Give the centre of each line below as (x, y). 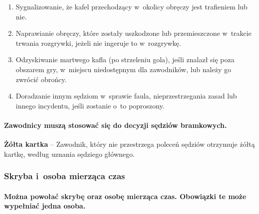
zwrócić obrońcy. (41, 79)
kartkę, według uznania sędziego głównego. (69, 154)
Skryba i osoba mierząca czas (65, 176)
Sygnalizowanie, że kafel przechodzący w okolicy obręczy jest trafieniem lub (131, 6)
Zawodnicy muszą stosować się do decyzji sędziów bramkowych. (116, 125)
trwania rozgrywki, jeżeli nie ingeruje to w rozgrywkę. (98, 43)
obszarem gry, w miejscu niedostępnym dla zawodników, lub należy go (123, 69)
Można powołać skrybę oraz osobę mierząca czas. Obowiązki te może (125, 196)
